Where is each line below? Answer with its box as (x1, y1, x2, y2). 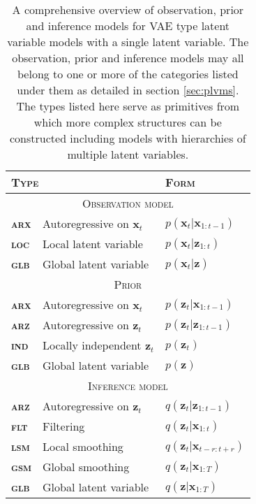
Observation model (82, 195, 174, 211)
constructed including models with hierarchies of (10, 130, 246, 146)
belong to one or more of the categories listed (17, 66, 239, 82)
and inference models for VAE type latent (26, 17, 230, 34)
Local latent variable (43, 236, 143, 252)
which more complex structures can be (33, 114, 222, 130)
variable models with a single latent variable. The (7, 34, 249, 50)
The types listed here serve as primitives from (16, 98, 240, 114)
